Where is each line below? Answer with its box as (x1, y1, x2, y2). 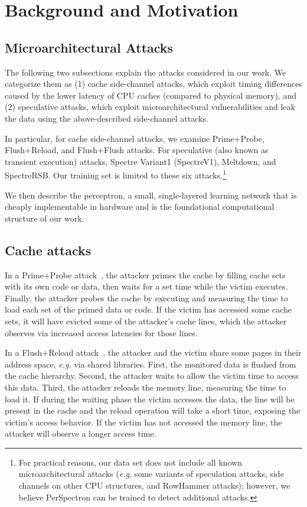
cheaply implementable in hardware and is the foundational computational (5, 200, 275, 213)
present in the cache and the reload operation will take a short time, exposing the (5, 404, 301, 417)
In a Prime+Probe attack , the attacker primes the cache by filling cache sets (5, 268, 286, 281)
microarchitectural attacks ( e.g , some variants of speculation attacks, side (18, 467, 284, 480)
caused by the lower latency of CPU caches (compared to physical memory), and (5, 89, 296, 101)
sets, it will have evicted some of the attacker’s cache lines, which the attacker (5, 314, 287, 327)
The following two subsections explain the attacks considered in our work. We (5, 66, 286, 78)
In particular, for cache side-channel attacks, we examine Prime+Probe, (5, 132, 264, 144)
